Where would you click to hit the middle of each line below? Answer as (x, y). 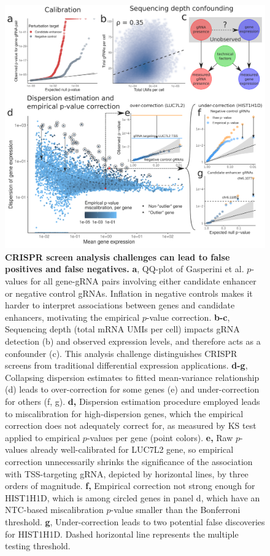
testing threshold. (38, 546)
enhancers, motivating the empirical (72, 317)
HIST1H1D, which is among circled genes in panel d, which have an (133, 497)
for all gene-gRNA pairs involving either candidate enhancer (143, 281)
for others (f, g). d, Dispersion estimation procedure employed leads (133, 401)
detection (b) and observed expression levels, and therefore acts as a (133, 341)
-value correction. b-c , (188, 317)
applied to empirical (43, 437)
